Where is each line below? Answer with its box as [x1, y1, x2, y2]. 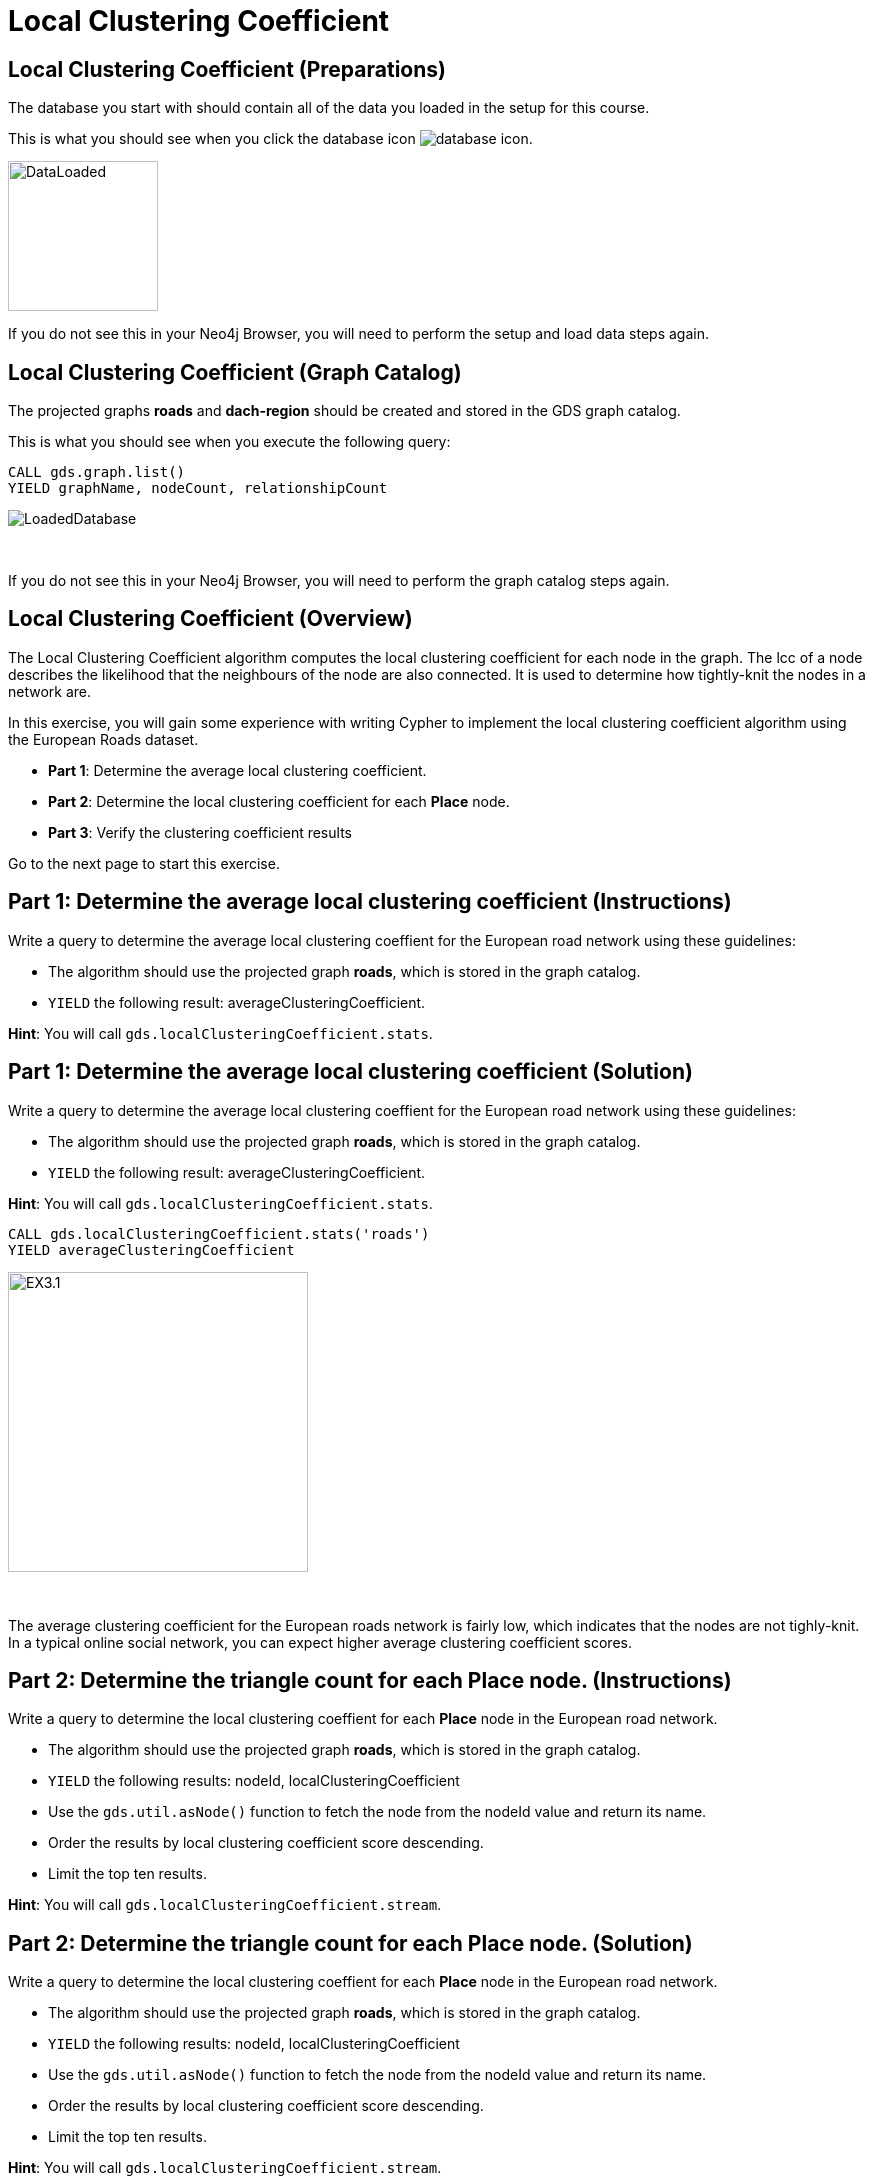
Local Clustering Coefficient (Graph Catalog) [8, 359, 462, 385]
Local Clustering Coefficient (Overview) [8, 606, 413, 632]
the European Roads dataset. [8, 730, 199, 748]
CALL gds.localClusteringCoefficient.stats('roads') [8, 1225, 430, 1242]
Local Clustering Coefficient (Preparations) [8, 56, 446, 82]
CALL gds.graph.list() [8, 464, 186, 481]
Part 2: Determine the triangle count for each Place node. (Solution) [8, 1930, 693, 1956]
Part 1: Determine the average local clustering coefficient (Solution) [8, 1059, 693, 1085]
